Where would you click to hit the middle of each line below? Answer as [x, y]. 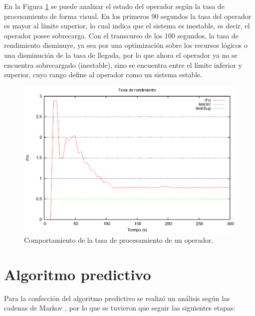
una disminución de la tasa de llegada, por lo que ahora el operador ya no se [121, 55]
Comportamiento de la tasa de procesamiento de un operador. [119, 239]
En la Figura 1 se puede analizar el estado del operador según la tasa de [114, 6]
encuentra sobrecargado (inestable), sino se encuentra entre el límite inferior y [123, 65]
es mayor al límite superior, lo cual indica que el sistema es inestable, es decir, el [127, 26]
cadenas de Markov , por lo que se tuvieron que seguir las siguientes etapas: [120, 308]
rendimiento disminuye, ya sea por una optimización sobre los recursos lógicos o [126, 45]
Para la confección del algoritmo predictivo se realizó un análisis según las [117, 298]
